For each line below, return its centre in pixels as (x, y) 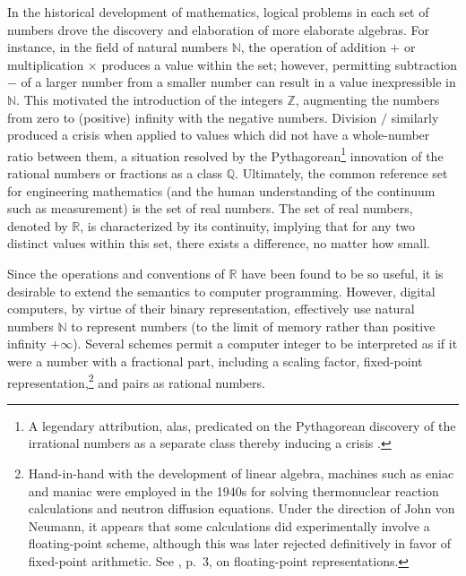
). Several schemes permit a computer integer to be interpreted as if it (265, 344)
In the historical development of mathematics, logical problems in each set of (218, 12)
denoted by (38, 225)
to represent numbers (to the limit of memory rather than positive (253, 326)
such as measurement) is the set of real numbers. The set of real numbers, (210, 208)
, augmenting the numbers (367, 99)
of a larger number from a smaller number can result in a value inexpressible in (238, 82)
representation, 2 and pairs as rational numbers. (136, 381)
